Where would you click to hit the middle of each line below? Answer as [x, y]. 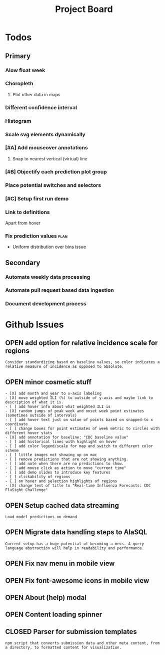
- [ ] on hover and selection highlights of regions [61, 481]
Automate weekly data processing [48, 277]
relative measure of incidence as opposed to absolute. [64, 367]
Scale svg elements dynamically [45, 134]
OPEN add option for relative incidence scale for [81, 343]
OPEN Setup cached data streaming [62, 505]
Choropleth [19, 84]
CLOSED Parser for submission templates [71, 632]
